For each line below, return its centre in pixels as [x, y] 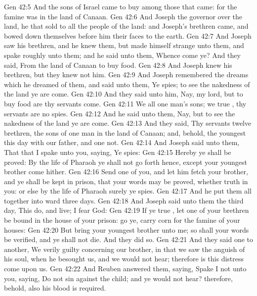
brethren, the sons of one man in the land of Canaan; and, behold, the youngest [125, 132]
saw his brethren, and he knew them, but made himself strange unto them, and [124, 45]
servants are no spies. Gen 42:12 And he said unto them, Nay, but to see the [120, 113]
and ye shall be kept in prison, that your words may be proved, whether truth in [126, 181]
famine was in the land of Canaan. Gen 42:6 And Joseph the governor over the [123, 16]
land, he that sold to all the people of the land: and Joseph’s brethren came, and [126, 26]
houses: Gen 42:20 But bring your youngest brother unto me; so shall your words [127, 229]
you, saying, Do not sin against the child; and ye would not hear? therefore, [118, 278]
